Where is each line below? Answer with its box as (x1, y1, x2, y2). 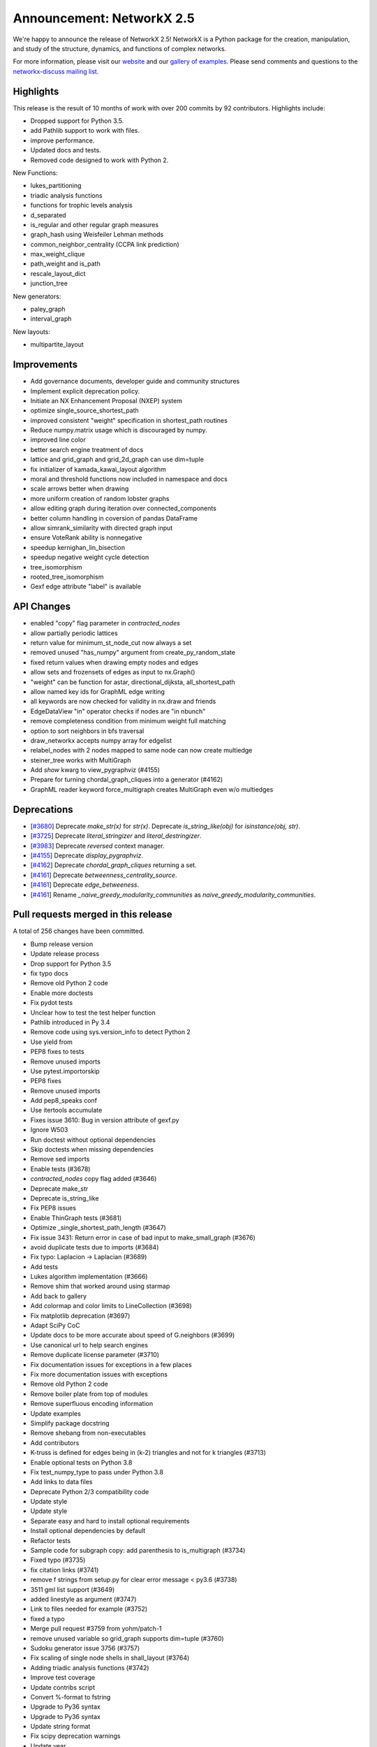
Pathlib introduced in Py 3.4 (30, 1017, 110, 1027)
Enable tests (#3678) (30, 1164, 91, 1173)
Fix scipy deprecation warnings (30, 1732, 121, 1740)
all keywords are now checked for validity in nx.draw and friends (30, 697, 216, 706)
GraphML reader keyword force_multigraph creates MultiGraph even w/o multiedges (30, 785, 274, 793)
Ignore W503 (30, 1126, 68, 1134)
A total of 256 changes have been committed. (13, 927, 145, 936)
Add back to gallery (30, 1291, 87, 1300)
